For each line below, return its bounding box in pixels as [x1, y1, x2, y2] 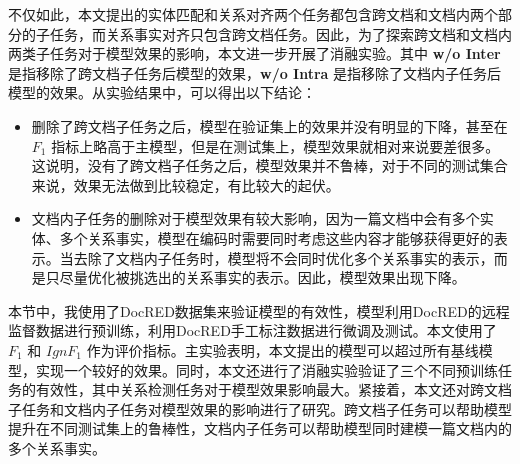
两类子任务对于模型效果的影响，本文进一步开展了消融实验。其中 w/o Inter [8, 43, 501, 64]
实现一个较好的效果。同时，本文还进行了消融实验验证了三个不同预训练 [35, 359, 498, 380]
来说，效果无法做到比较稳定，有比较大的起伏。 [31, 174, 340, 195]
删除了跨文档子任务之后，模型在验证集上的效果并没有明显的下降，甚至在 [31, 115, 508, 136]
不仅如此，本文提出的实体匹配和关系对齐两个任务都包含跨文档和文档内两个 [8, 4, 498, 24]
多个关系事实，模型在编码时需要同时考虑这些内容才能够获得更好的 [59, 227, 494, 248]
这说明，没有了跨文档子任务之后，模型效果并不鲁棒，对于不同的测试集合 [31, 155, 508, 176]
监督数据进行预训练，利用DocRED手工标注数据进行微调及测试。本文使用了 [8, 320, 497, 341]
